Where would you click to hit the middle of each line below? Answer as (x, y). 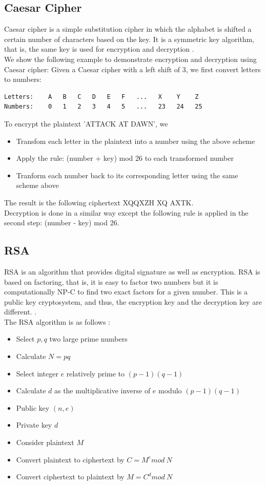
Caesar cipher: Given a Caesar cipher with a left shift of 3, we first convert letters (132, 69)
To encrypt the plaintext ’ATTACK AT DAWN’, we (86, 123)
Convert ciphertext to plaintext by (70, 477)
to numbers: (23, 79)
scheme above (37, 185)
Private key (34, 425)
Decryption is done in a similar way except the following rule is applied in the (126, 212)
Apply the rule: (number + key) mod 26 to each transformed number (125, 158)
